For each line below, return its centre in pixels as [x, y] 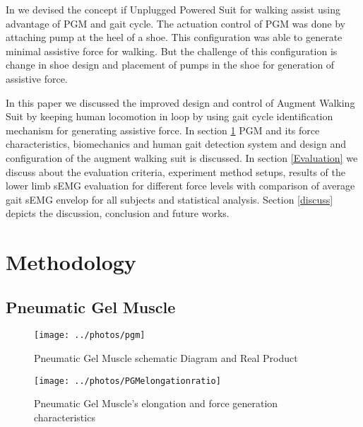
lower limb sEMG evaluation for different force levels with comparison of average [180, 186]
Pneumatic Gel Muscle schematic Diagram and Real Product [166, 358]
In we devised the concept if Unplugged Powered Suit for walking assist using [173, 9]
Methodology [71, 262]
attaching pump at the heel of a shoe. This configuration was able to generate [174, 37]
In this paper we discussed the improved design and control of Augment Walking [180, 102]
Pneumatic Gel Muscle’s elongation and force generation [156, 403]
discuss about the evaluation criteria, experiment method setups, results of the [175, 171]
